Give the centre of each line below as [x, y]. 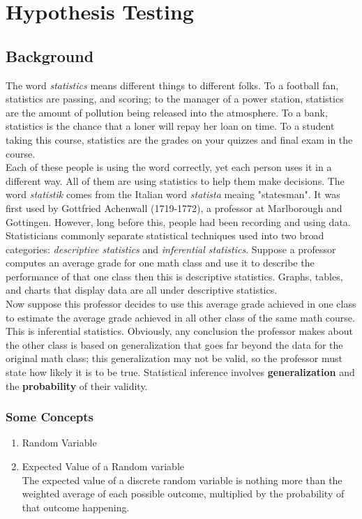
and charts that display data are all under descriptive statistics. [142, 290]
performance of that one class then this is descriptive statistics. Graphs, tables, [174, 276]
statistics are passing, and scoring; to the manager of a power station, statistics [175, 99]
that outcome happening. [76, 507]
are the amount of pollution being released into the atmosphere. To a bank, [167, 112]
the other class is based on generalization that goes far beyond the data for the [174, 344]
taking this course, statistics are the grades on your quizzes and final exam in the [179, 139]
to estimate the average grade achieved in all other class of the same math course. [180, 317]
